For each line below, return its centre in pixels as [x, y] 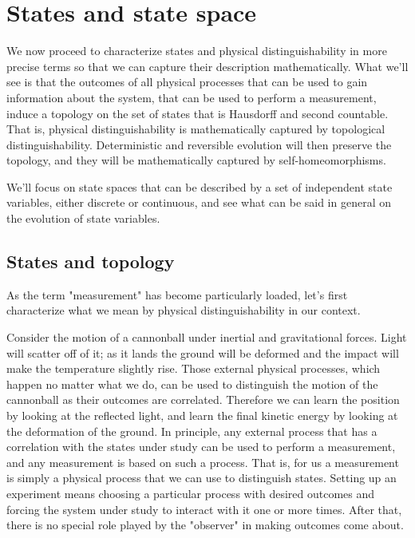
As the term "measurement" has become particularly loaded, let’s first [177, 294]
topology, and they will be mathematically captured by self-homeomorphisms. [196, 160]
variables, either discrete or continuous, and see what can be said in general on [199, 202]
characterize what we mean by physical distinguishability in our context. [184, 310]
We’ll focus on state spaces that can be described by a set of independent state [200, 186]
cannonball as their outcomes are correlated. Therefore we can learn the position [203, 400]
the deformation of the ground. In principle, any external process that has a [192, 431]
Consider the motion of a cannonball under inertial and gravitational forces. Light [207, 337]
